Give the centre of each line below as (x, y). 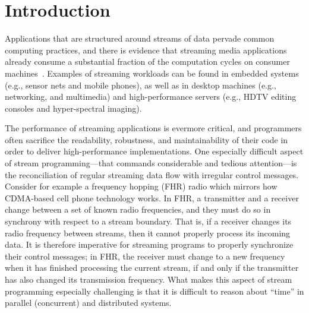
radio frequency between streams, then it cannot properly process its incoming (148, 233)
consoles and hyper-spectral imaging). (73, 108)
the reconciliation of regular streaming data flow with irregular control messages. (152, 174)
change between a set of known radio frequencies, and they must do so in (138, 209)
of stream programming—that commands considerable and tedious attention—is (151, 163)
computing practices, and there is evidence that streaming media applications (146, 50)
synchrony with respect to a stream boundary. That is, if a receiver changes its (148, 221)
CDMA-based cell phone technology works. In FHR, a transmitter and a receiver (152, 197)
